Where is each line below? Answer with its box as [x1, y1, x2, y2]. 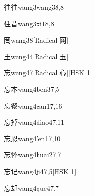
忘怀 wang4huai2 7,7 [4, 150, 61, 160]
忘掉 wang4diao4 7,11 [4, 117, 65, 127]
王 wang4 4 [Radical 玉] [4, 51, 69, 61]
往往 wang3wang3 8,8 [4, 2, 64, 12]
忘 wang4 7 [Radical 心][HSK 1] [4, 67, 92, 78]
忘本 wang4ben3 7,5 [4, 84, 59, 94]
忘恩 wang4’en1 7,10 [4, 133, 61, 143]
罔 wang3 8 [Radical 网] [4, 35, 69, 45]
